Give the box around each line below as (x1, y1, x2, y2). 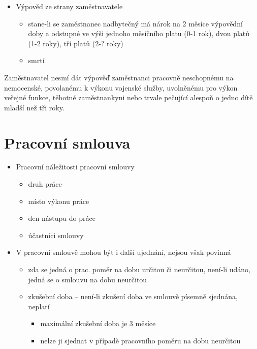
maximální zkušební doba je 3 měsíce (40, 318, 156, 329)
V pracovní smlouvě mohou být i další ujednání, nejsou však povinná (16, 247, 231, 257)
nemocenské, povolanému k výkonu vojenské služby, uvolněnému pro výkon (4, 82, 238, 93)
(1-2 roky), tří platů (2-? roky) (28, 38, 123, 48)
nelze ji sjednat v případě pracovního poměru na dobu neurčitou (40, 335, 241, 345)
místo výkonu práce (28, 195, 89, 206)
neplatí (28, 301, 50, 311)
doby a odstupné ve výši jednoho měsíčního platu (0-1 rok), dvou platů (28, 28, 250, 39)
